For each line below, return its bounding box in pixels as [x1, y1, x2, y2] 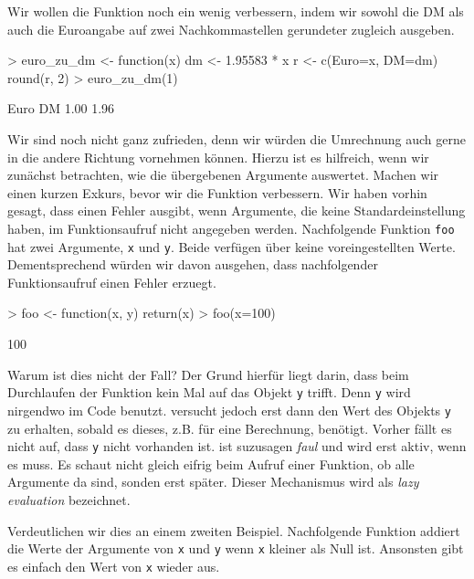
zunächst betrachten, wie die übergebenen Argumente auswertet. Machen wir [7, 165, 439, 184]
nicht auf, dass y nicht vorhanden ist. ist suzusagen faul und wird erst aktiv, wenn [7, 437, 467, 456]
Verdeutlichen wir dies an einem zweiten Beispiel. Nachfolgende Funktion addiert [7, 521, 460, 540]
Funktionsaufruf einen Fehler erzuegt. [7, 272, 216, 291]
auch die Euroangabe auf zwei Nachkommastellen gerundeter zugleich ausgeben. [7, 19, 455, 38]
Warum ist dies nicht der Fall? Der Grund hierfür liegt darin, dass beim [7, 364, 409, 384]
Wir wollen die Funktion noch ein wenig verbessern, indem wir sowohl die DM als [7, 2, 464, 20]
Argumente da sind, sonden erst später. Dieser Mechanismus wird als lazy [7, 472, 419, 491]
